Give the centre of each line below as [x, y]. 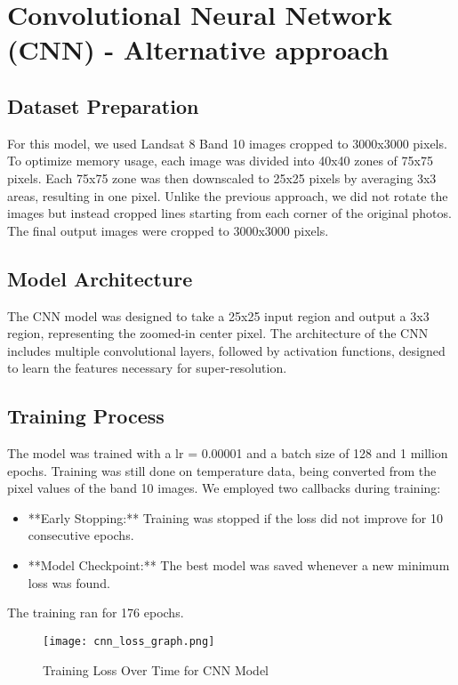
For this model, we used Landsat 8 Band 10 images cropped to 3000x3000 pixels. [227, 143]
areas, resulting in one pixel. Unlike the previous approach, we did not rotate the [228, 195]
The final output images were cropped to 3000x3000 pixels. [168, 230]
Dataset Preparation [103, 105]
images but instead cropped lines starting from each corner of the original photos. [229, 213]
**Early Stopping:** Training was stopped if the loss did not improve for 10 [236, 517]
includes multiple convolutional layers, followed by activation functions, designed [226, 350]
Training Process [86, 416]
